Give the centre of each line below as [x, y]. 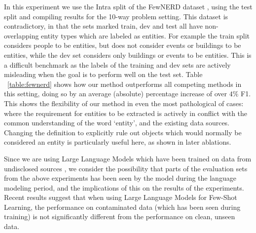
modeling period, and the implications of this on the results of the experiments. [124, 187]
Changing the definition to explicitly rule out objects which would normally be [123, 132]
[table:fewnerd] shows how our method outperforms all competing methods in [125, 84]
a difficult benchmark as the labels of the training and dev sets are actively [117, 64]
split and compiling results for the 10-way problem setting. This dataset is [116, 16]
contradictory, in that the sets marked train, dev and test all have [103, 26]
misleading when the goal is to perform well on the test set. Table [103, 74]
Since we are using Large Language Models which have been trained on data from [128, 158]
